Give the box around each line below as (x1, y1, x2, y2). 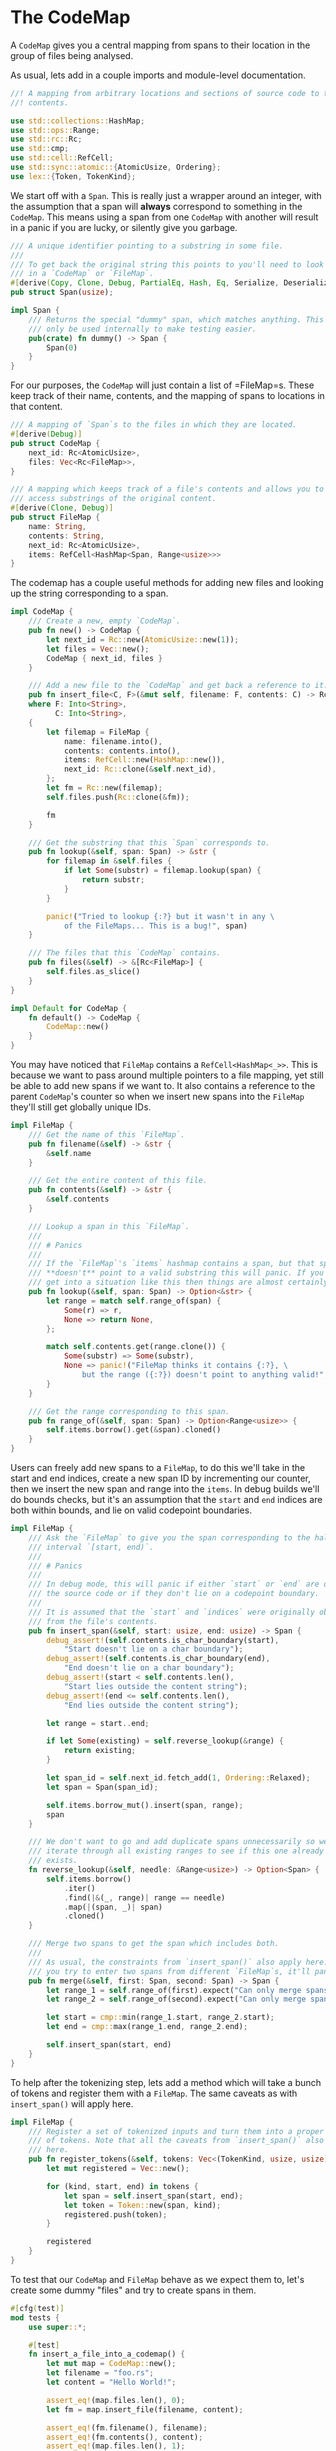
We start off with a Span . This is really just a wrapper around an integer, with (10, 189, 322, 201)
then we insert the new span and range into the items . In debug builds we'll (10, 1483, 320, 1495)
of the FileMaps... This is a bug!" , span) (63, 921, 248, 931)
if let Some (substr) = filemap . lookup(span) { (63, 866, 262, 876)
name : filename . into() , (63, 736, 163, 746)
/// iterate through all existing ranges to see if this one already (28, 1846, 325, 1856)
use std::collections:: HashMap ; (10, 116, 145, 126)
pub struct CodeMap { (10, 438, 101, 448)
